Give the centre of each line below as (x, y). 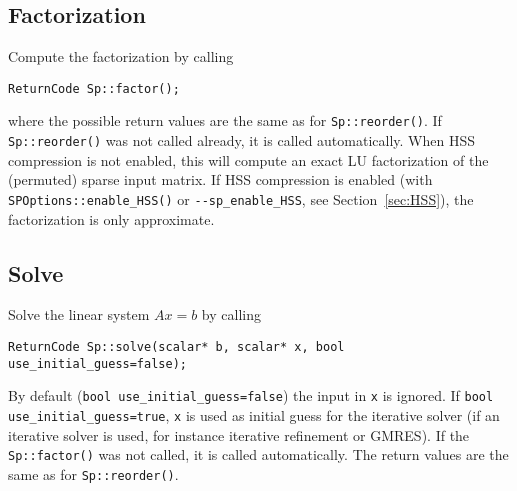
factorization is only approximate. (111, 218)
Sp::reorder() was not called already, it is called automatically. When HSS (242, 140)
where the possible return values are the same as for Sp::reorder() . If (225, 120)
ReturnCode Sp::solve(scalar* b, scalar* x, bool (176, 347)
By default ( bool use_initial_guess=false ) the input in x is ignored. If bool (251, 395)
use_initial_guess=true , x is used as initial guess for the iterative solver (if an (254, 414)
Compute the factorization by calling (121, 56)
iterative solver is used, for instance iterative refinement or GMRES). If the (239, 434)
